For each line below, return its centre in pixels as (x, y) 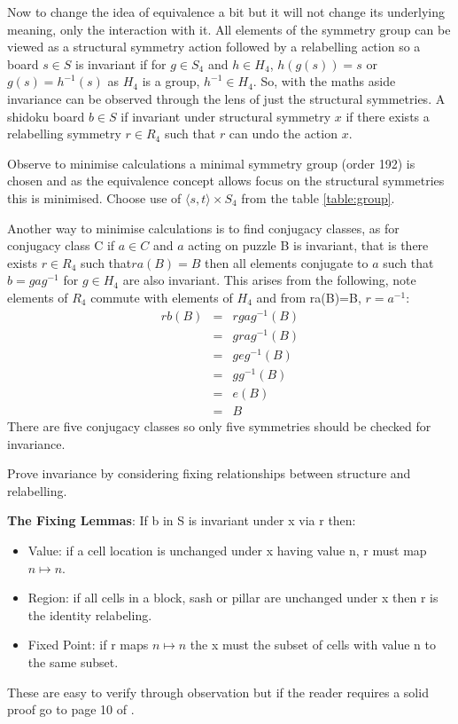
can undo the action (283, 134)
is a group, (171, 81)
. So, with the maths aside (324, 81)
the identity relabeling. (90, 614)
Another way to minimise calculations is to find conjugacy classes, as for (203, 228)
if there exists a (388, 116)
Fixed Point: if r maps (88, 645)
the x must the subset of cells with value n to (313, 645)
